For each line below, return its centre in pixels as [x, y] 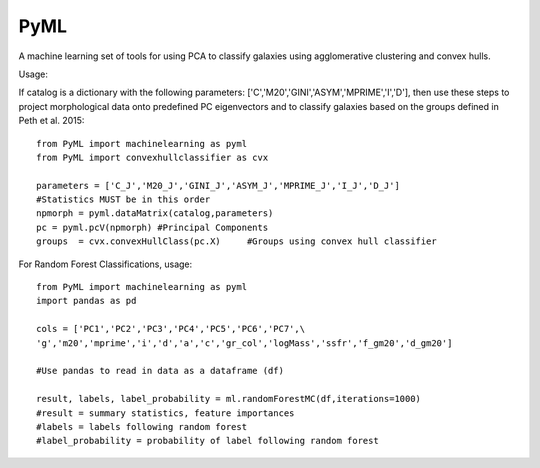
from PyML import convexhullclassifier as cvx [152, 157]
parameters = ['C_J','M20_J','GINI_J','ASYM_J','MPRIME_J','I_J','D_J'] [218, 185]
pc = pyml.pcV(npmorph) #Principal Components [152, 227]
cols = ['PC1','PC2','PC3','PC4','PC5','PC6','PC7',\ [170, 329]
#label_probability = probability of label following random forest [207, 441]
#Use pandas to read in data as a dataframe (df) [160, 371]
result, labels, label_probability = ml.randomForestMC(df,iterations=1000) [229, 399]
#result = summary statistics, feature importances [165, 413]
